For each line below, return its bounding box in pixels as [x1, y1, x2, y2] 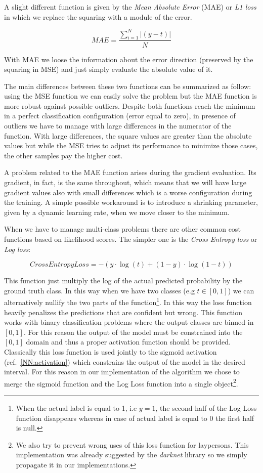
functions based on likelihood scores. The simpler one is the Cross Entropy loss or [4, 234, 257, 244]
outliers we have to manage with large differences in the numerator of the [4, 120, 232, 131]
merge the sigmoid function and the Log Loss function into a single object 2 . [4, 376, 238, 389]
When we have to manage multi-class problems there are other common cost [4, 224, 241, 234]
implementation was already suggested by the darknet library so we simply [16, 449, 247, 460]
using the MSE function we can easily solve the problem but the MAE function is [4, 91, 257, 101]
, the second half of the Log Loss [155, 403, 257, 413]
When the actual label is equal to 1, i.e [16, 403, 137, 413]
